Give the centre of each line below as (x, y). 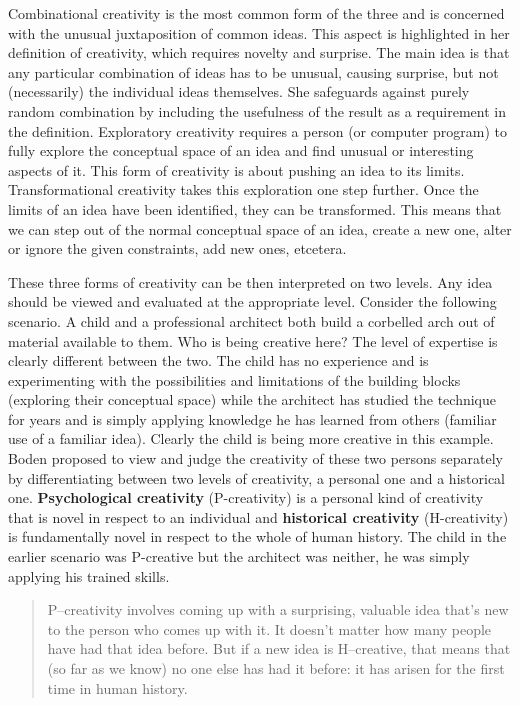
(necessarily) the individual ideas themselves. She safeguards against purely (239, 91)
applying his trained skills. (89, 575)
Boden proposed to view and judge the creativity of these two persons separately (255, 458)
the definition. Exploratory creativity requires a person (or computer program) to (257, 130)
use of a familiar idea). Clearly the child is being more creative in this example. (251, 438)
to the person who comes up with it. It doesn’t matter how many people (269, 628)
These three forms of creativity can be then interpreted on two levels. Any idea (250, 281)
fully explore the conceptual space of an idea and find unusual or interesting (241, 150)
